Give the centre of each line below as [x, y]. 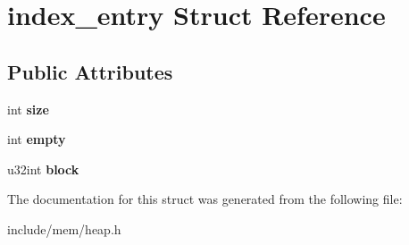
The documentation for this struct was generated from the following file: [205, 199]
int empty [37, 139]
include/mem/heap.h [64, 228]
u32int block [43, 169]
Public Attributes [90, 71]
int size [28, 109]
